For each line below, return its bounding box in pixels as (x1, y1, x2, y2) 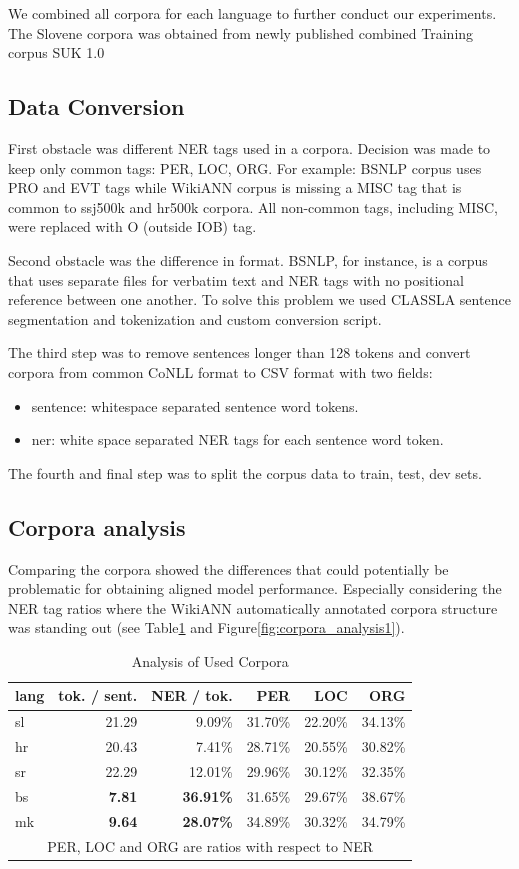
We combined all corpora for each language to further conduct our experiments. (8, 3, 497, 23)
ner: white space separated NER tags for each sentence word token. (31, 429, 444, 450)
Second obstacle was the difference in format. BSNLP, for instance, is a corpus (8, 249, 488, 270)
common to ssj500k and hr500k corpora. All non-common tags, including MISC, (8, 196, 498, 217)
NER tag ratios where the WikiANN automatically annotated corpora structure (8, 597, 498, 618)
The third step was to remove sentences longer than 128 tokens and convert (8, 342, 471, 363)
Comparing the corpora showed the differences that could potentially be (8, 558, 449, 579)
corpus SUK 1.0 (8, 42, 105, 63)
